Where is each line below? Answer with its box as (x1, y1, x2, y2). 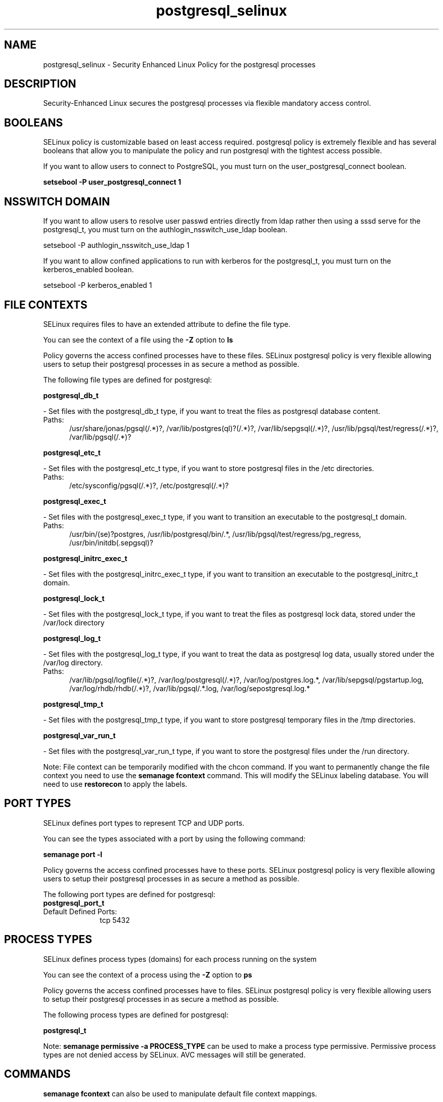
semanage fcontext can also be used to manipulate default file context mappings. (43, 1089, 317, 1098)
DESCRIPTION (4, 77, 76, 91)
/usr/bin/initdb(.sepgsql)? (69, 538, 153, 547)
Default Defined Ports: (43, 907, 117, 916)
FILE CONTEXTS (4, 298, 87, 311)
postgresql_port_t (43, 898, 105, 907)
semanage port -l (43, 850, 102, 859)
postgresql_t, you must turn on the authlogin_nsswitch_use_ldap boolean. (43, 225, 288, 234)
